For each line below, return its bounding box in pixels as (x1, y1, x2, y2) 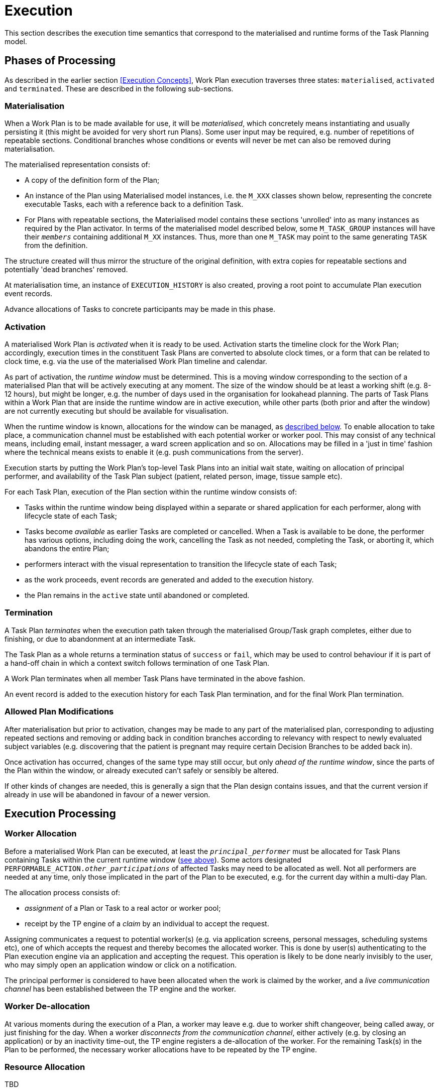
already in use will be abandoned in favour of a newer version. (5, 790, 210, 799)
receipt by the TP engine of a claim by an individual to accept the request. (25, 919, 269, 928)
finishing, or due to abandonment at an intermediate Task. (5, 634, 196, 643)
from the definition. (25, 241, 88, 250)
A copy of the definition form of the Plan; (25, 176, 160, 185)
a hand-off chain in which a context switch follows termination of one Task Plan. (5, 658, 270, 667)
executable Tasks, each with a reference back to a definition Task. (25, 200, 244, 209)
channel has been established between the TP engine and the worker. (5, 984, 236, 993)
